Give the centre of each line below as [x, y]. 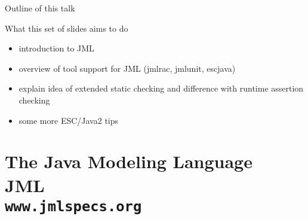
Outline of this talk [40, 8]
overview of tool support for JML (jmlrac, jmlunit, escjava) [127, 68]
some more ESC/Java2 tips [69, 120]
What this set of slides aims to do [67, 28]
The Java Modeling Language [129, 161]
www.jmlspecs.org [73, 206]
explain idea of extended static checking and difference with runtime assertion [161, 88]
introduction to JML [56, 48]
